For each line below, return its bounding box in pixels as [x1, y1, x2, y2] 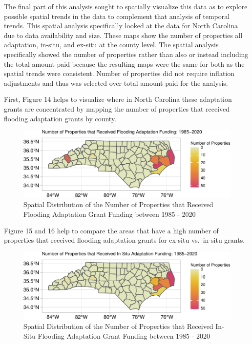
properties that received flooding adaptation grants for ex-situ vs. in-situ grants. [4, 235, 245, 245]
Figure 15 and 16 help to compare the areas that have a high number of [4, 225, 219, 235]
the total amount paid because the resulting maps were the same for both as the [4, 58, 245, 69]
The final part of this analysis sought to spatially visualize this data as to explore [4, 1, 248, 11]
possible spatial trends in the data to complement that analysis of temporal [4, 11, 230, 21]
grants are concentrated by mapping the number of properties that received [4, 103, 230, 114]
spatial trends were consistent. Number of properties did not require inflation [4, 68, 235, 78]
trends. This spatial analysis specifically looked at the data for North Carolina [4, 20, 238, 31]
